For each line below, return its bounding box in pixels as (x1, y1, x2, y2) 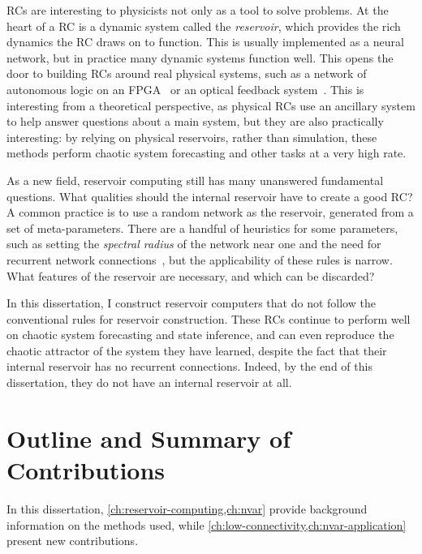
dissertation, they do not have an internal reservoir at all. (6, 374, 292, 391)
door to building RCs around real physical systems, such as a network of (6, 65, 367, 82)
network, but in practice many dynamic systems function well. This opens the (6, 49, 394, 66)
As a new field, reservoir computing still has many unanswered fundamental (6, 171, 384, 188)
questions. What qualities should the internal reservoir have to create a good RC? (6, 187, 413, 204)
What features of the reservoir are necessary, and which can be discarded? (6, 267, 375, 284)
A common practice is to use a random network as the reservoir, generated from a (6, 204, 414, 221)
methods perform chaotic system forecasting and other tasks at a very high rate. (6, 144, 407, 161)
